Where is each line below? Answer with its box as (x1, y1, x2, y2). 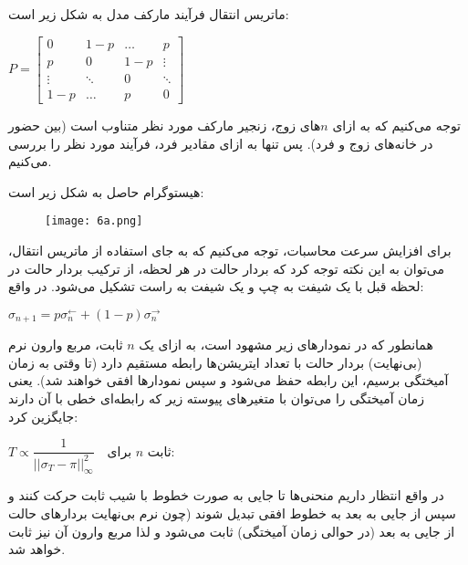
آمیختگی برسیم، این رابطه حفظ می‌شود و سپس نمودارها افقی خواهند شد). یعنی (8, 371, 449, 390)
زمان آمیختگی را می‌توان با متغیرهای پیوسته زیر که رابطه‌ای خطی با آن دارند (8, 388, 425, 407)
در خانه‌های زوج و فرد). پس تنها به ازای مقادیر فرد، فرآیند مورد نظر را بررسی (8, 133, 433, 152)
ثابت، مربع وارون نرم (8, 335, 123, 354)
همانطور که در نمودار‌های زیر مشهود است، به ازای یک (139, 335, 433, 354)
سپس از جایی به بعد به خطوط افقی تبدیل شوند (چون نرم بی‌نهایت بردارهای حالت (8, 503, 456, 522)
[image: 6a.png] (45, 214, 143, 228)
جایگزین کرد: (8, 406, 78, 425)
